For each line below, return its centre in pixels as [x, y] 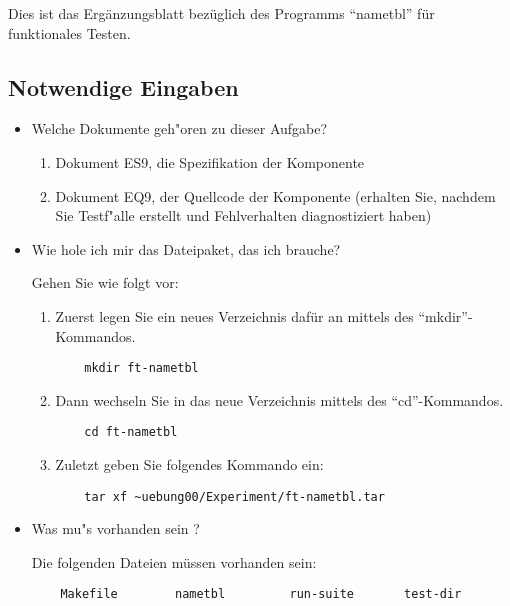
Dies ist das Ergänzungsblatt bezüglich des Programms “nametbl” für [221, 13]
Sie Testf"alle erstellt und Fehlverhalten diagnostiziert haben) [243, 215]
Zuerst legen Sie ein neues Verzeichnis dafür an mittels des [234, 315]
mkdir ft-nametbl [141, 368]
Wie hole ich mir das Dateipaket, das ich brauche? [186, 248]
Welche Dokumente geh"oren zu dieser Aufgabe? [179, 128]
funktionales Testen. [69, 32]
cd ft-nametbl [131, 432]
